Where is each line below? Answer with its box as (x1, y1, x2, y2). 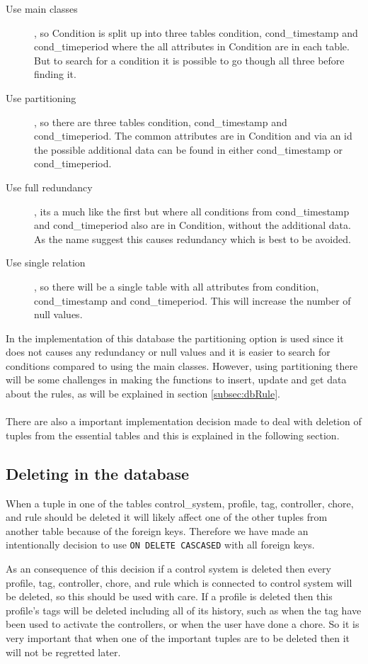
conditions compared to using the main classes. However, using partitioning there (6, 358, 358, 373)
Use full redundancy (6, 179, 93, 194)
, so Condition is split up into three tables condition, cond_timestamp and (34, 25, 358, 40)
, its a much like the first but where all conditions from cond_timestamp (34, 203, 350, 218)
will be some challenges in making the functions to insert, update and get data (6, 372, 347, 387)
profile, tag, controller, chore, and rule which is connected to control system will (6, 575, 352, 590)
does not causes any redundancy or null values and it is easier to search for (6, 344, 330, 359)
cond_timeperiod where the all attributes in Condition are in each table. (34, 39, 350, 54)
